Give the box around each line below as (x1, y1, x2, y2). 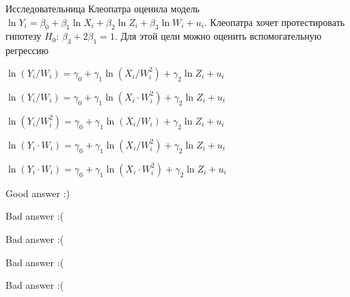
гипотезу (5, 29, 42, 43)
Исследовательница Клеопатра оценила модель (5, 1, 200, 15)
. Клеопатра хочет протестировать (204, 14, 345, 29)
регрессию (5, 43, 49, 57)
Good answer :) (5, 185, 70, 200)
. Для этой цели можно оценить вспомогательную (114, 29, 322, 43)
